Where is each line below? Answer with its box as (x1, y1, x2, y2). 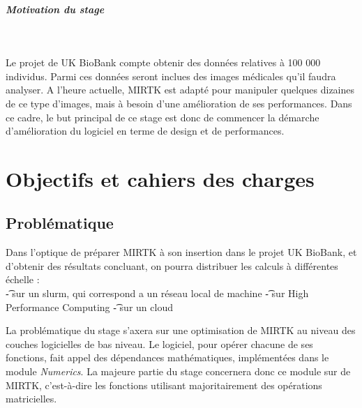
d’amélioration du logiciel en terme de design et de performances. (6, 123, 285, 138)
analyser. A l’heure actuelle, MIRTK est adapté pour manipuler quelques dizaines (6, 82, 355, 97)
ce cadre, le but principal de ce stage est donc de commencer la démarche (6, 109, 319, 124)
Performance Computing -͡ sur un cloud (6, 299, 173, 314)
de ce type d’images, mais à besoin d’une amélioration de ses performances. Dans (6, 96, 352, 110)
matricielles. (6, 391, 57, 406)
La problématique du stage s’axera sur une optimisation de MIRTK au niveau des (6, 323, 356, 338)
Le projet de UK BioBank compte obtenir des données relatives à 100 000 (6, 55, 321, 70)
